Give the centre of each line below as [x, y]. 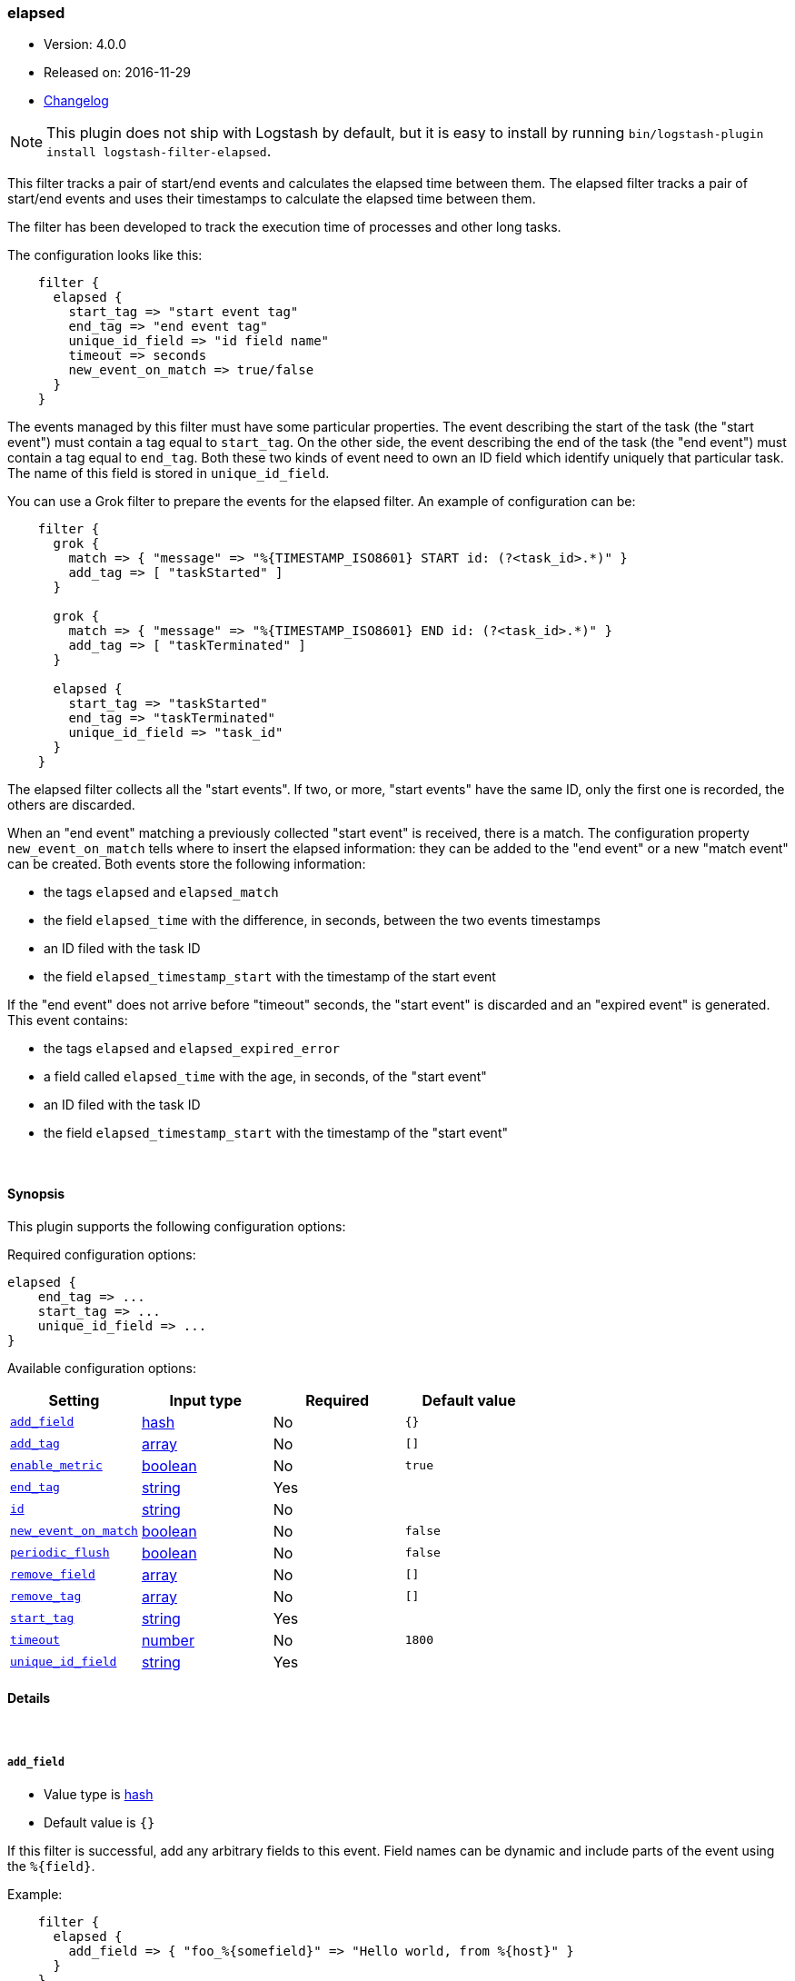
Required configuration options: [102, 1254]
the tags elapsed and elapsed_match [161, 892]
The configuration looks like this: [105, 255]
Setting [74, 1400]
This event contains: [68, 1020]
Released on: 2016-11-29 [117, 73]
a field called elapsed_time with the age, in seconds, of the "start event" [265, 1077]
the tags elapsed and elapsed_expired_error [192, 1049]
